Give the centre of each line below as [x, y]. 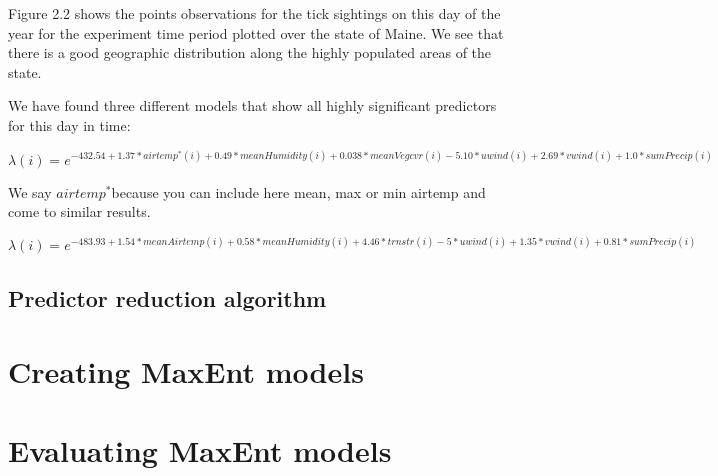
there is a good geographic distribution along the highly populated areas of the [250, 52]
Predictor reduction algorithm [167, 297]
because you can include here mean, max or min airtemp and [298, 191]
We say [30, 191]
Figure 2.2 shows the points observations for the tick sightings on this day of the [254, 13]
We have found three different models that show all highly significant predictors [252, 105]
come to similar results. [79, 211]
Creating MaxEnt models [186, 371]
